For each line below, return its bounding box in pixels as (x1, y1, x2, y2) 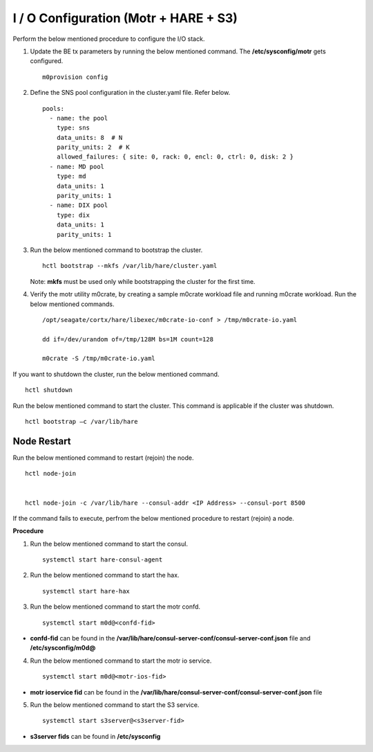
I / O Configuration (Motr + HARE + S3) (12, 10, 238, 26)
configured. (30, 57, 64, 65)
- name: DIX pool (49, 202, 108, 209)
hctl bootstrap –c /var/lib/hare (25, 418, 138, 426)
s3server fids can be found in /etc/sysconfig (30, 732, 161, 740)
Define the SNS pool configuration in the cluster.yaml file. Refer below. (30, 89, 231, 97)
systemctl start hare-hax (42, 587, 131, 595)
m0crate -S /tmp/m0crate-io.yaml (42, 355, 155, 363)
